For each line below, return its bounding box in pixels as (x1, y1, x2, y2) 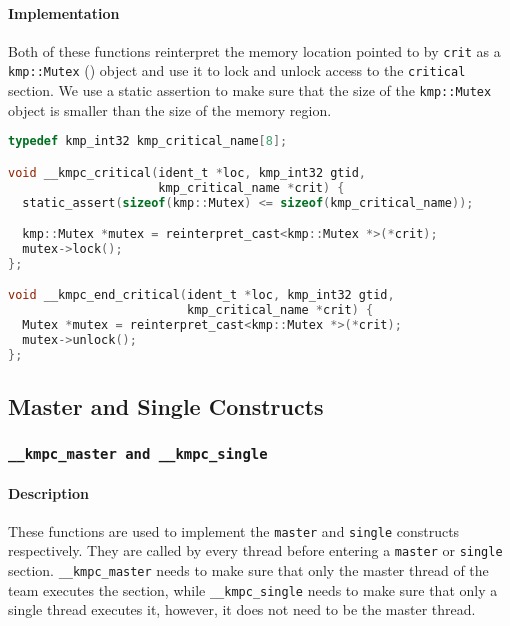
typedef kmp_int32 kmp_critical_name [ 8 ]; (8, 134, 288, 149)
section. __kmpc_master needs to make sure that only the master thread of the (8, 560, 489, 581)
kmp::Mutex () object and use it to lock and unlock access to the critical (8, 60, 466, 81)
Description (8, 482, 90, 503)
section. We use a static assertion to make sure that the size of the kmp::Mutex (8, 80, 492, 101)
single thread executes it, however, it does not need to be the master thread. (8, 599, 476, 620)
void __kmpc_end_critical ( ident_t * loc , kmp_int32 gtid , (8, 288, 395, 303)
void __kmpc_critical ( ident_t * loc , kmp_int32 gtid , (8, 165, 367, 180)
